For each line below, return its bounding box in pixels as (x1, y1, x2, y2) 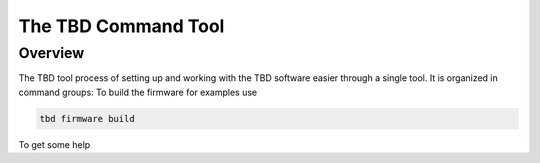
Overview (18, 44, 85, 62)
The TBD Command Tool (18, 15, 225, 37)
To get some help (18, 138, 91, 150)
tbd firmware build (39, 113, 135, 124)
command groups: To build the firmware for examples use (18, 86, 258, 98)
